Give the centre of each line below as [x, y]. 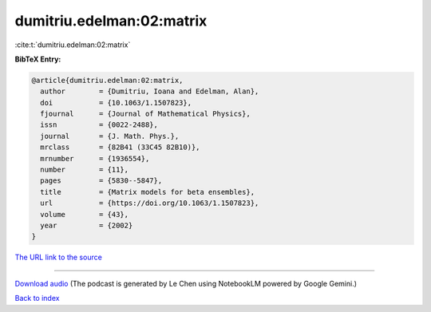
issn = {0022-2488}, [99, 125]
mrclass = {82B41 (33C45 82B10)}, [120, 147]
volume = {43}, [85, 214]
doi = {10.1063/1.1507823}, [116, 103]
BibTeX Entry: [38, 59]
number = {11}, [85, 170]
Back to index [37, 298]
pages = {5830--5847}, [101, 181]
